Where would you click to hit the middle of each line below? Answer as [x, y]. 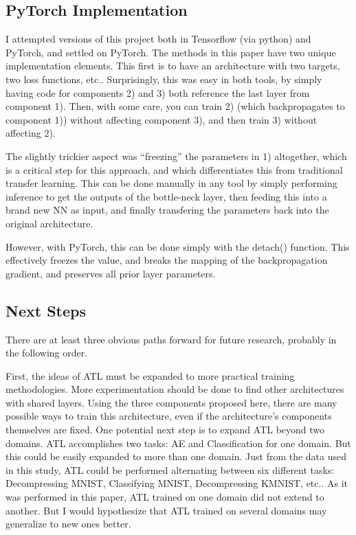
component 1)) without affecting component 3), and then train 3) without [162, 119]
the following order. [47, 353]
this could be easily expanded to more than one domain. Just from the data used [176, 456]
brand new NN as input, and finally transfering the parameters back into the [167, 210]
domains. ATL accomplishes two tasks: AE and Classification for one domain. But [178, 443]
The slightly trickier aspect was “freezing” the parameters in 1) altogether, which [176, 156]
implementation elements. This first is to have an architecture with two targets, [173, 66]
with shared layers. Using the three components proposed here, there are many [171, 402]
